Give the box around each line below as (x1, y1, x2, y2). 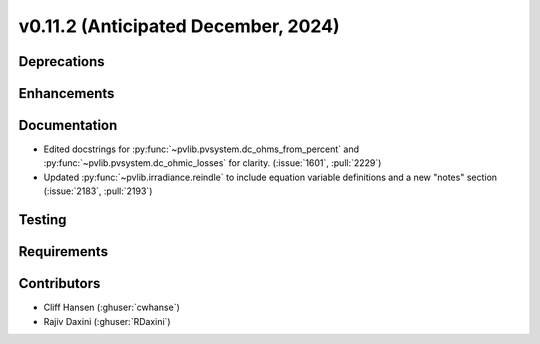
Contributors (18, 275, 101, 292)
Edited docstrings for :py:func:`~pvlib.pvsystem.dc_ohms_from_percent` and (43, 143, 360, 155)
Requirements (18, 243, 109, 260)
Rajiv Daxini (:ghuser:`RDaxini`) (43, 315, 171, 327)
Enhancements (18, 85, 115, 102)
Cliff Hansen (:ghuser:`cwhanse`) (43, 301, 180, 314)
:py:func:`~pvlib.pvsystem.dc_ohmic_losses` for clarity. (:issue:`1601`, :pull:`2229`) (43, 157, 382, 169)
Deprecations (18, 53, 105, 70)
